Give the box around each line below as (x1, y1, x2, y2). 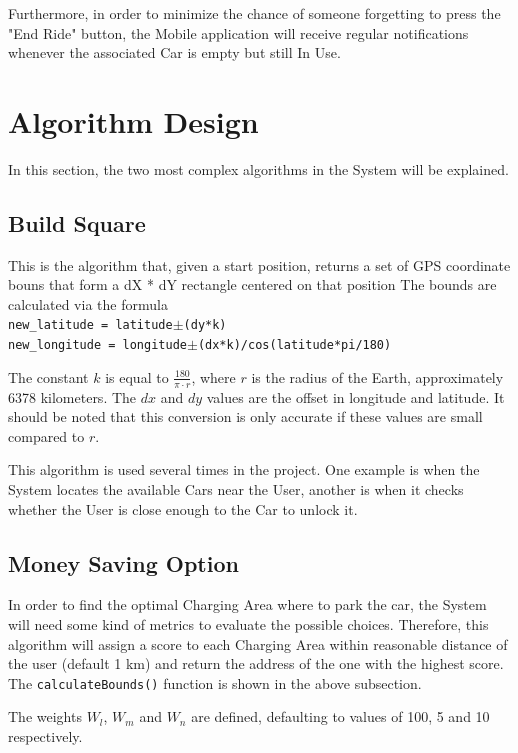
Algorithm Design (8, 100, 259, 141)
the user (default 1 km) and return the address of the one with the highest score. (8, 653, 504, 674)
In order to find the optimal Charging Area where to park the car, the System (8, 594, 487, 615)
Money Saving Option (8, 547, 239, 578)
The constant (8, 366, 89, 387)
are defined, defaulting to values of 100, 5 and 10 (191, 706, 490, 727)
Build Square (8, 207, 146, 238)
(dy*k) (183, 318, 227, 333)
